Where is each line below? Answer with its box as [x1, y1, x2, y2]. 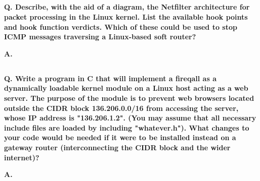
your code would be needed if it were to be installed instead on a [4, 132, 236, 143]
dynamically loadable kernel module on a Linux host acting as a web [4, 83, 248, 93]
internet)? [4, 152, 39, 162]
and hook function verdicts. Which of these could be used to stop [4, 21, 237, 32]
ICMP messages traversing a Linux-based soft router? [4, 31, 196, 42]
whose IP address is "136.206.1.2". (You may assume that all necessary [4, 112, 256, 123]
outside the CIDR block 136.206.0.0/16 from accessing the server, [4, 102, 239, 113]
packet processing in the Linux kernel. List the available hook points [4, 11, 248, 22]
